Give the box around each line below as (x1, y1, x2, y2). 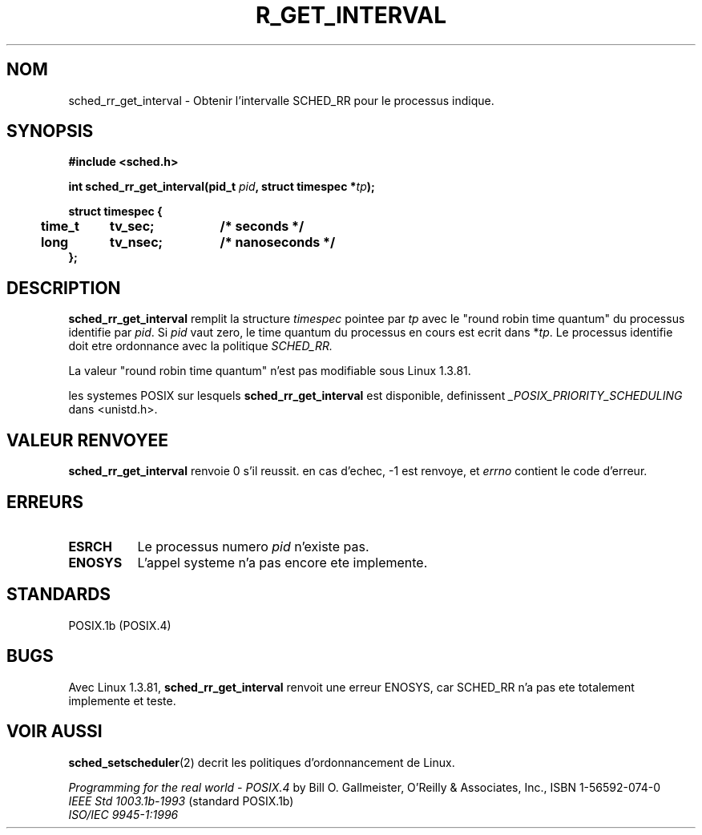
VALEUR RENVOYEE (6, 430, 168, 450)
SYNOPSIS (6, 121, 94, 142)
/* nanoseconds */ (220, 234, 336, 251)
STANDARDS (6, 584, 111, 605)
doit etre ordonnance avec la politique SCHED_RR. (68, 339, 333, 353)
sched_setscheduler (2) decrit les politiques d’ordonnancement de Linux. (68, 755, 455, 769)
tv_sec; (110, 218, 155, 235)
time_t (41, 218, 79, 235)
